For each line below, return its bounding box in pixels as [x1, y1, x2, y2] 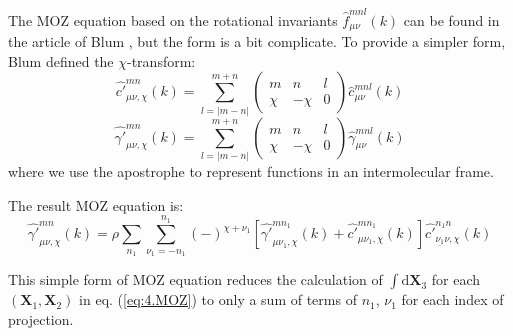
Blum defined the [8, 50, 114, 71]
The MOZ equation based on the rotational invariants [8, 9, 338, 30]
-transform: [127, 50, 196, 71]
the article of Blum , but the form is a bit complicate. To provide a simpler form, [8, 31, 506, 52]
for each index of [401, 289, 504, 310]
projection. [8, 308, 74, 329]
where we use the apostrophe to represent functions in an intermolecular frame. [8, 161, 494, 182]
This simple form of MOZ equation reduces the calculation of [8, 269, 383, 290]
